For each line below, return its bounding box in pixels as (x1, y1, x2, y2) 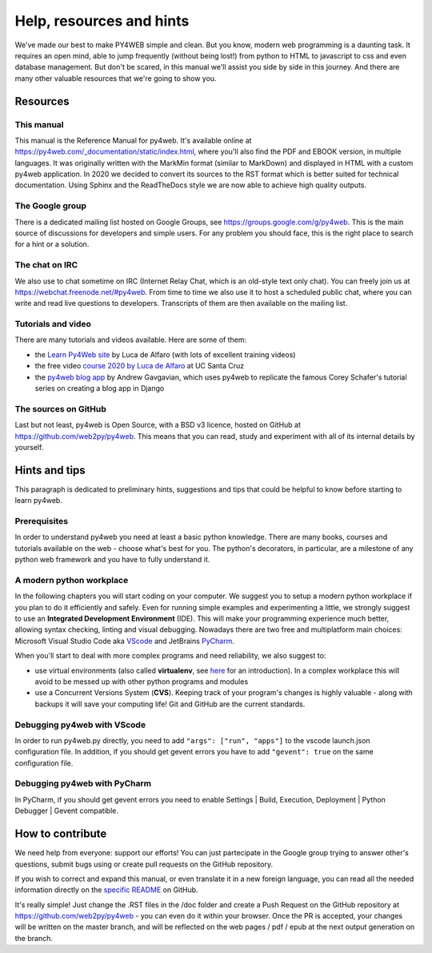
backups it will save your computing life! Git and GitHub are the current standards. (34, 699, 306, 709)
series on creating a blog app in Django (34, 383, 165, 392)
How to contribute (14, 827, 107, 841)
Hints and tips (14, 463, 86, 476)
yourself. (14, 442, 44, 452)
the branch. (14, 933, 54, 943)
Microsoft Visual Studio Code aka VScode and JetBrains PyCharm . (14, 636, 235, 645)
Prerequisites (14, 515, 68, 526)
